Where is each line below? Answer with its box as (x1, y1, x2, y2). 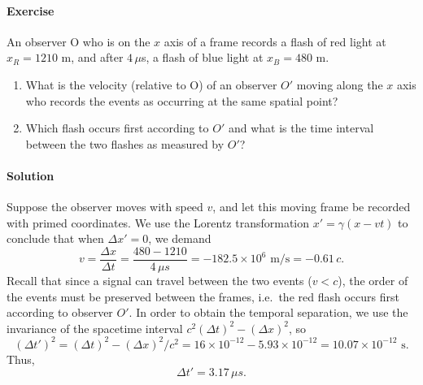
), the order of (338, 272, 408, 288)
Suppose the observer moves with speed (7, 198, 203, 215)
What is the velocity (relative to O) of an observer (25, 76, 277, 93)
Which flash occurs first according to (25, 119, 209, 136)
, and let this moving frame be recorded (212, 198, 411, 215)
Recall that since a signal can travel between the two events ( (7, 272, 312, 288)
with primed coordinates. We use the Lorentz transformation (7, 214, 310, 231)
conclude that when (7, 230, 104, 247)
